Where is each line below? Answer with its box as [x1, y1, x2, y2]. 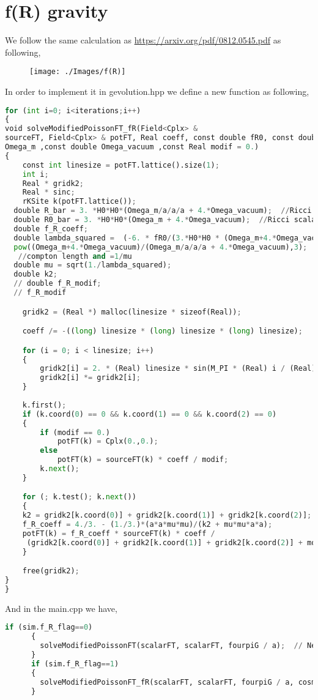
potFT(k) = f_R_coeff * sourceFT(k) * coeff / [22, 529, 215, 538]
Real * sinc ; [22, 188, 75, 197]
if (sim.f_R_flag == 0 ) [5, 623, 93, 632]
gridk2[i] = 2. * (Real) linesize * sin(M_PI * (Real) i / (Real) [40, 364, 316, 373]
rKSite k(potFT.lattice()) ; [22, 197, 136, 206]
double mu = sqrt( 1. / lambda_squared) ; [13, 261, 172, 270]
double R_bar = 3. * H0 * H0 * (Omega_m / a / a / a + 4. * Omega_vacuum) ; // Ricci [13, 206, 312, 215]
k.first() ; [22, 400, 67, 409]
